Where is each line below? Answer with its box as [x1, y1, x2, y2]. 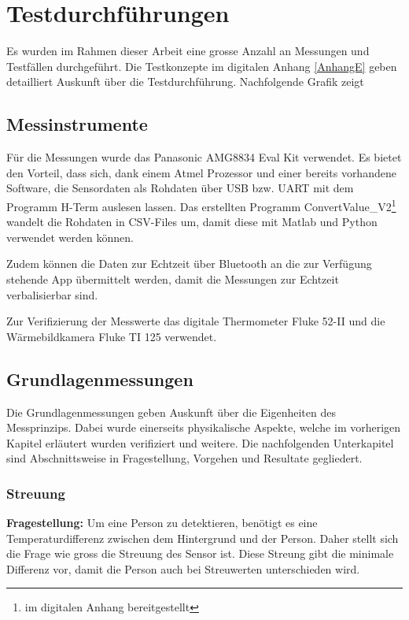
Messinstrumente [6, 112, 148, 136]
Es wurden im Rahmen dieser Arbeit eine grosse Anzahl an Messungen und [6, 43, 370, 59]
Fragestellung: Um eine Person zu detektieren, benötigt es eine [6, 514, 318, 531]
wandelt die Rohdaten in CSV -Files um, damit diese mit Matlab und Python [6, 213, 378, 230]
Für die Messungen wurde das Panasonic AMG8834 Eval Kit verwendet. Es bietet [6, 149, 402, 165]
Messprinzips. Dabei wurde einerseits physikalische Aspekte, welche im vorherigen [6, 419, 401, 436]
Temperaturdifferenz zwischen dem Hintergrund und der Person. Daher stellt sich [6, 529, 399, 546]
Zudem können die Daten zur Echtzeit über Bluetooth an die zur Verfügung [6, 255, 372, 272]
